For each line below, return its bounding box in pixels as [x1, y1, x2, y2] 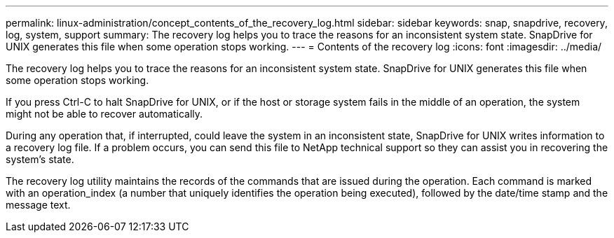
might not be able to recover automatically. [6, 108, 203, 120]
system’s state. [6, 153, 74, 165]
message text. [6, 199, 71, 211]
